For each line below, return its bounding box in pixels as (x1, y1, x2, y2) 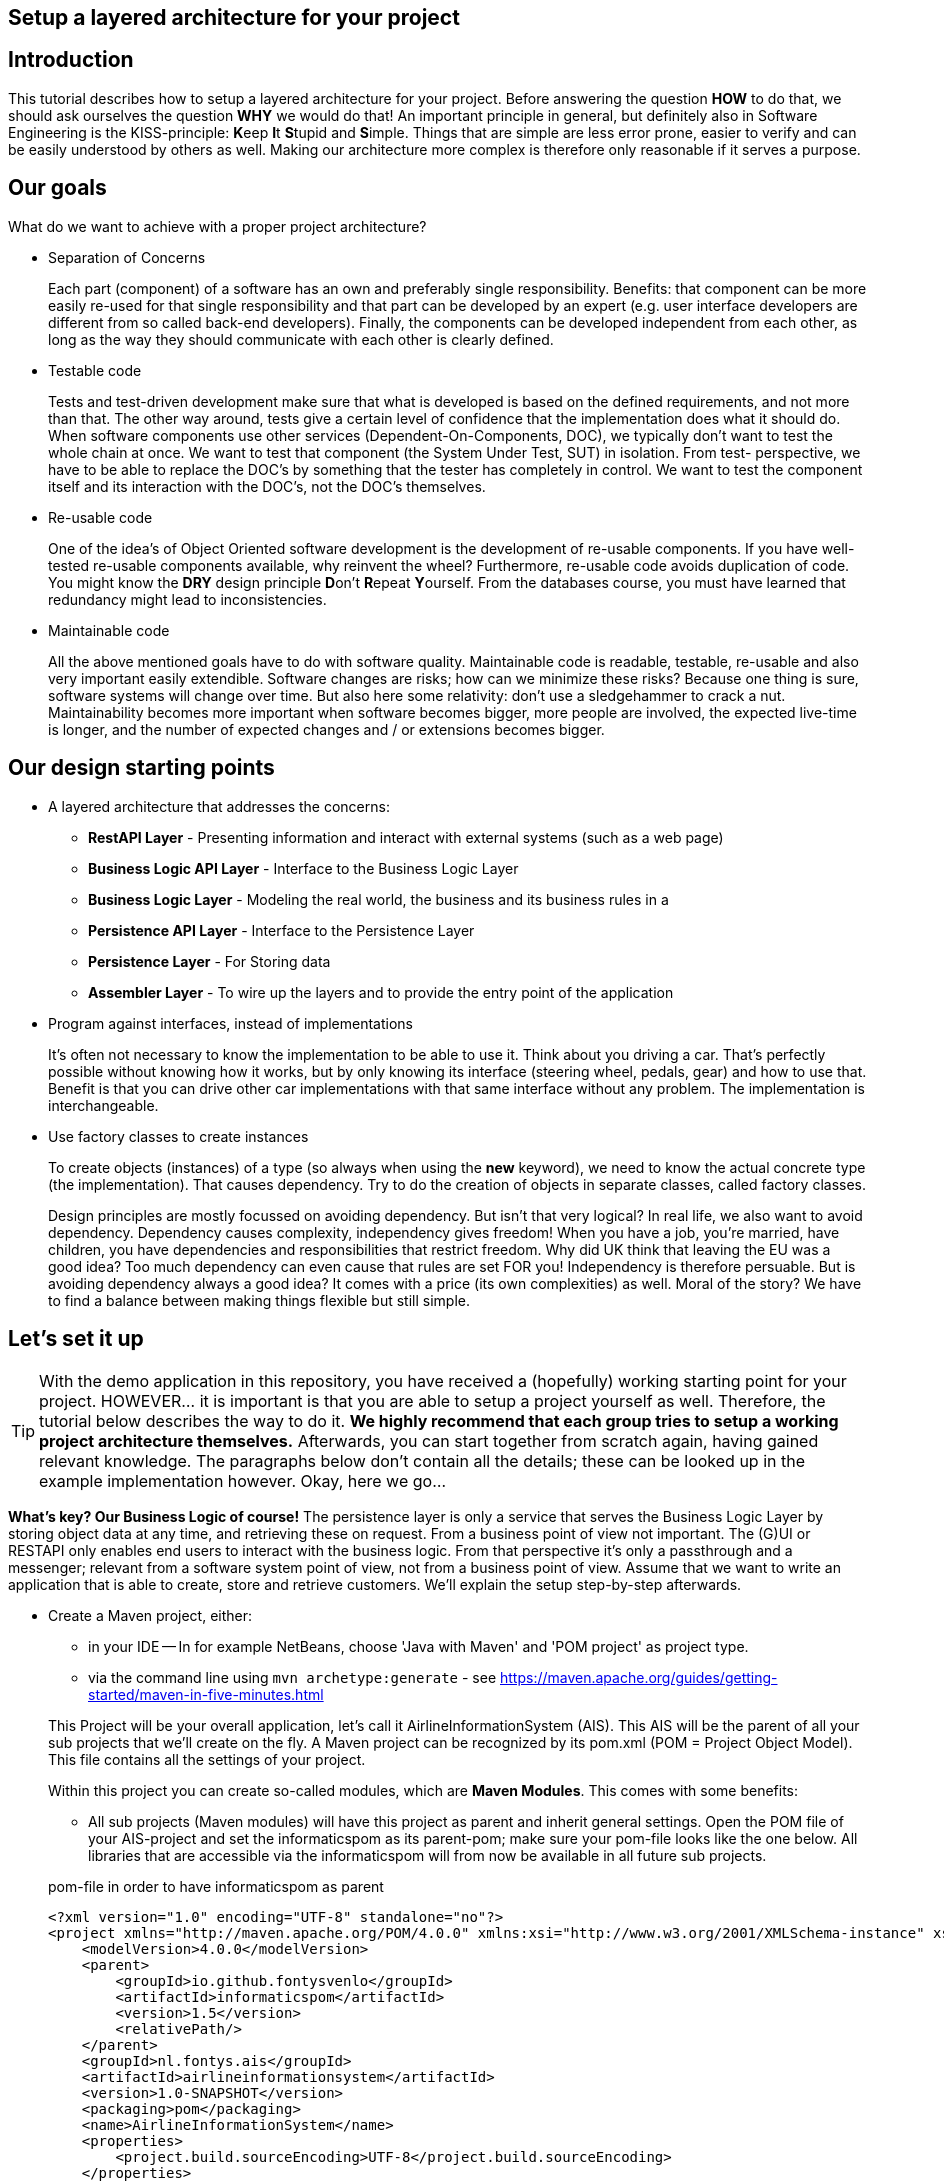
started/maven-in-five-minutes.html (88, 1686, 324, 1704)
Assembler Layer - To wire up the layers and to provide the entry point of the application (88, 983, 674, 1001)
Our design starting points (8, 755, 275, 781)
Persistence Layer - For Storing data (88, 952, 331, 970)
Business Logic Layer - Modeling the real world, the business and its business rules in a (88, 890, 669, 908)
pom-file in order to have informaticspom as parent (48, 1878, 384, 1896)
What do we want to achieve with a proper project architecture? (8, 217, 427, 235)
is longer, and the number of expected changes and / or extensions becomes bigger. (48, 720, 605, 738)
